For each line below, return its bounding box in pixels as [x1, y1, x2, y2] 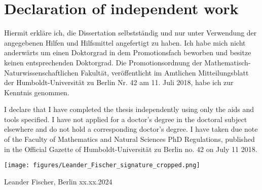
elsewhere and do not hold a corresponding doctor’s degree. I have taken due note [4, 124, 258, 134]
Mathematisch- [204, 57, 251, 67]
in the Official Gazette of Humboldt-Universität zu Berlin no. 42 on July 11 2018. [4, 143, 257, 154]
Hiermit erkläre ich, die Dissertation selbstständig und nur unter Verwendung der [4, 27, 257, 38]
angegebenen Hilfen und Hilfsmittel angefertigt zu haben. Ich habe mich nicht [4, 37, 246, 48]
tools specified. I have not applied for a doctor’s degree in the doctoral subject [4, 113, 247, 124]
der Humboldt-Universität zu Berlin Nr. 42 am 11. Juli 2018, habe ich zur [4, 77, 234, 88]
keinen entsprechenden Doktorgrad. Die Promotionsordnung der [4, 57, 202, 67]
